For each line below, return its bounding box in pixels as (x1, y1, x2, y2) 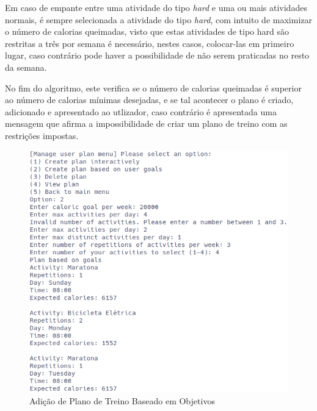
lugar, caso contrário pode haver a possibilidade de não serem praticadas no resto (5, 49, 310, 62)
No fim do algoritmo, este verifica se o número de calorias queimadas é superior (5, 81, 302, 94)
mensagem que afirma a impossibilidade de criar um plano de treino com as (5, 117, 288, 130)
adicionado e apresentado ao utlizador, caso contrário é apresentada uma (5, 105, 277, 118)
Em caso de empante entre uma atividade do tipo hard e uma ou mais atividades (5, 1, 307, 13)
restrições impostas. (5, 129, 79, 141)
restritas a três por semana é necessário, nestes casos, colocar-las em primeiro (5, 37, 294, 49)
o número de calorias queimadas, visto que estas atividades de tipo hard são (5, 25, 289, 38)
